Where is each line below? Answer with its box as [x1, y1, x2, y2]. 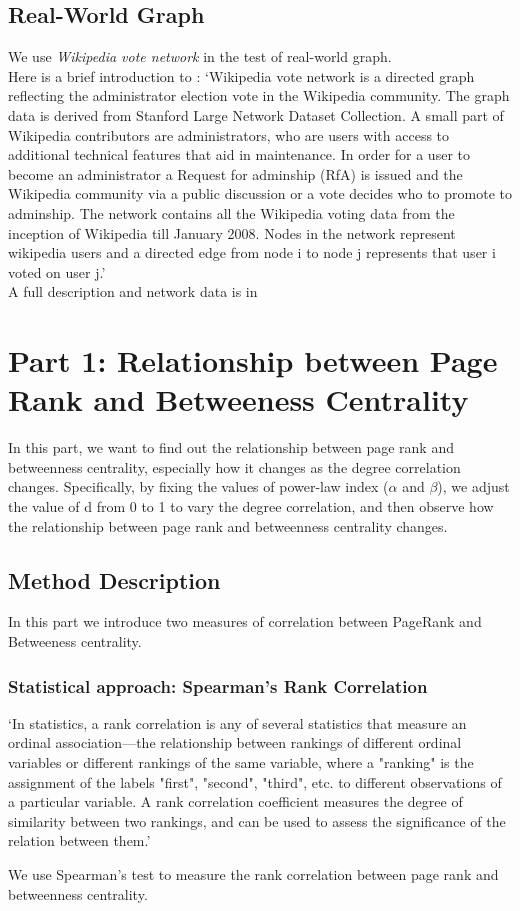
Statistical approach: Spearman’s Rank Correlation [8, 673, 428, 698]
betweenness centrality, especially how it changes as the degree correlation [8, 456, 461, 477]
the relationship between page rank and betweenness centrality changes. [8, 515, 448, 536]
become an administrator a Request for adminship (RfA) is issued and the [8, 163, 463, 184]
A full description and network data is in [8, 281, 258, 302]
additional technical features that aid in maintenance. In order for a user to [8, 144, 470, 165]
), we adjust [437, 476, 510, 497]
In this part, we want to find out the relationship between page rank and [8, 437, 454, 458]
